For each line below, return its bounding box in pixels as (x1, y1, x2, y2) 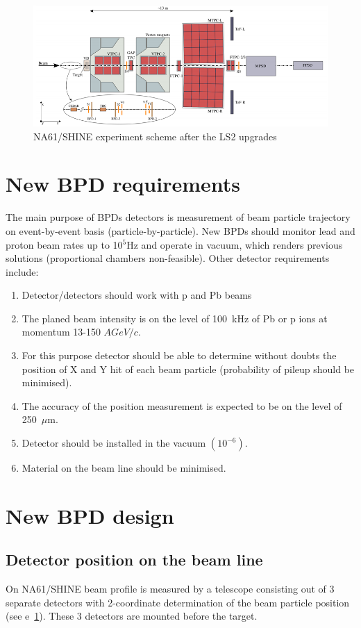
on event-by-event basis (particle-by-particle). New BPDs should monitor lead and (6, 223, 355, 238)
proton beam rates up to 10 (6, 237, 123, 251)
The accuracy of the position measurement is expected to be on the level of (22, 398, 342, 413)
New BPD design (6, 501, 174, 529)
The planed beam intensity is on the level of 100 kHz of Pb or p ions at (22, 311, 328, 325)
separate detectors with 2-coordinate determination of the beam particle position (6, 595, 350, 609)
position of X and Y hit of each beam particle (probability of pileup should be (22, 361, 355, 376)
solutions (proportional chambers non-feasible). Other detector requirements (6, 251, 330, 265)
